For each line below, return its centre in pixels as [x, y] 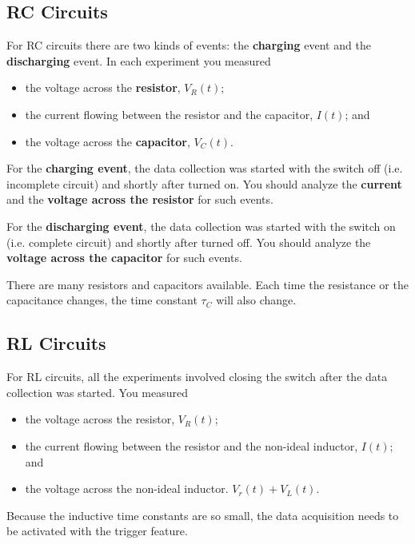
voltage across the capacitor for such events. [124, 258]
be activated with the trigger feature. [97, 531]
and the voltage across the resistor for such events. [140, 199]
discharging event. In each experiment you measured [139, 60]
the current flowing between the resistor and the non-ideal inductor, [192, 445]
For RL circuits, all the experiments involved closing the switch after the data [197, 377]
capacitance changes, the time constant [102, 300]
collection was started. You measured [98, 392]
